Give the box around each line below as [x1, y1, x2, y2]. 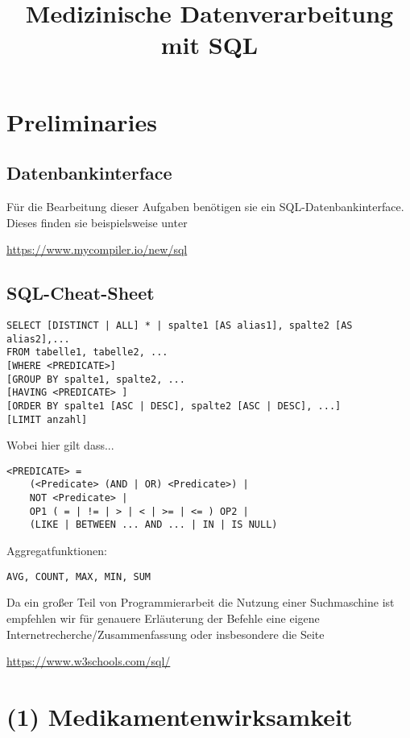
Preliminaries [6, 105, 157, 138]
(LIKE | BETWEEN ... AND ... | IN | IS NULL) [29, 519, 278, 531]
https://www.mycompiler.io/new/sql [6, 241, 188, 258]
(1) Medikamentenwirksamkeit [6, 699, 353, 732]
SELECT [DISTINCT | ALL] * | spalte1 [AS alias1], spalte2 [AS [6, 319, 353, 331]
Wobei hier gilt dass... [6, 437, 114, 454]
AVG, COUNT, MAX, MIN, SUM [6, 570, 151, 583]
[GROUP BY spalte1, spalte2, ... [6, 373, 185, 385]
